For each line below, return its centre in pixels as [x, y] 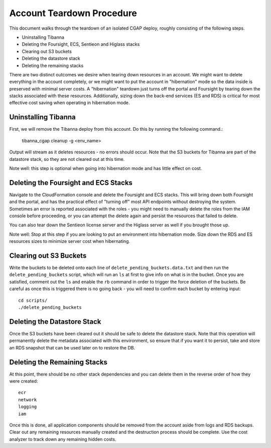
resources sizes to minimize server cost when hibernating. [70, 241]
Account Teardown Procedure [73, 13]
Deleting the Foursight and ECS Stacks [71, 183]
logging [28, 407]
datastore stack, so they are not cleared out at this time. [67, 159]
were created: [24, 381]
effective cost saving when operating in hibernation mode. [70, 103]
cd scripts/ [33, 300]
